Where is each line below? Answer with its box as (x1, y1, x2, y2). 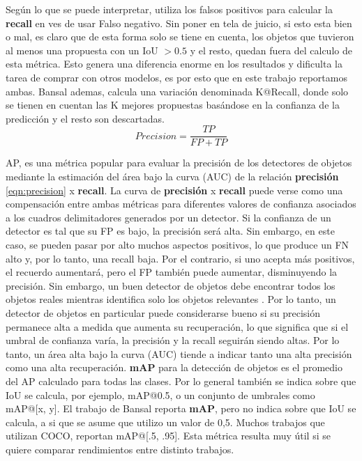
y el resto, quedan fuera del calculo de (190, 42, 352, 57)
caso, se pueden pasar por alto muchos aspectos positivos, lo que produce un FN (6, 237, 349, 251)
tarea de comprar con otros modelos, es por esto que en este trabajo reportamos (6, 70, 347, 84)
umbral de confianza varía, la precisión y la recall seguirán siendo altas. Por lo (6, 333, 340, 347)
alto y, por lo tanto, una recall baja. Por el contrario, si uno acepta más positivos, (6, 251, 355, 265)
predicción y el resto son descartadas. (6, 111, 165, 125)
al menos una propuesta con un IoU (6, 42, 158, 57)
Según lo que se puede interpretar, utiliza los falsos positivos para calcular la (6, 2, 333, 16)
